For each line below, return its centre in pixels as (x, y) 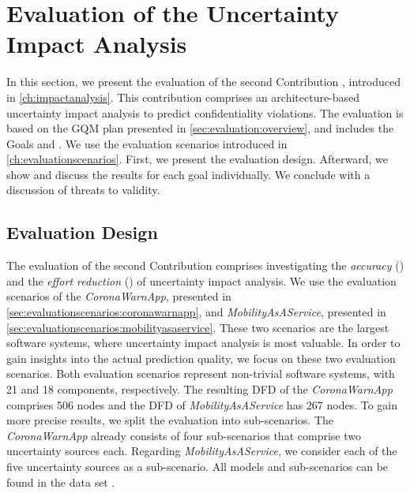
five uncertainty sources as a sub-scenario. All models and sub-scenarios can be (197, 466)
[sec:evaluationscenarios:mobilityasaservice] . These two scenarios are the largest (198, 327)
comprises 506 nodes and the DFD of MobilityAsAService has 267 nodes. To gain (202, 404)
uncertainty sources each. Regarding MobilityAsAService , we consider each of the (202, 451)
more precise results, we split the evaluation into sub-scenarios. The (170, 420)
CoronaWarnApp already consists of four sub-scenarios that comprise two (184, 435)
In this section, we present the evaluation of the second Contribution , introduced (203, 82)
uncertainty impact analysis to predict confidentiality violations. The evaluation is (205, 112)
